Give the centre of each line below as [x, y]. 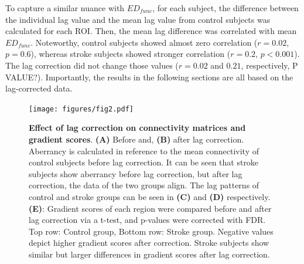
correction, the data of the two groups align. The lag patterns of [144, 185]
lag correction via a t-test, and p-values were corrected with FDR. [147, 220]
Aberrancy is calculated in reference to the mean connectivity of [144, 150]
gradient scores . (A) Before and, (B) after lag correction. [136, 139]
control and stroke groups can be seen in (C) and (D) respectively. [150, 196]
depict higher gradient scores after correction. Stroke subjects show [149, 243]
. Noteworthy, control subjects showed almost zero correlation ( [144, 42]
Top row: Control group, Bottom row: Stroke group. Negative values [151, 231]
